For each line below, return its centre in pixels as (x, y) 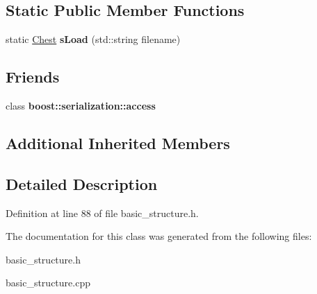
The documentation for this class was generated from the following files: (159, 236)
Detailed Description (82, 183)
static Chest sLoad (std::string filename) (93, 39)
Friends (33, 77)
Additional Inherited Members (118, 142)
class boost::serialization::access (81, 105)
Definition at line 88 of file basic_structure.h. (102, 213)
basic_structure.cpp (48, 283)
